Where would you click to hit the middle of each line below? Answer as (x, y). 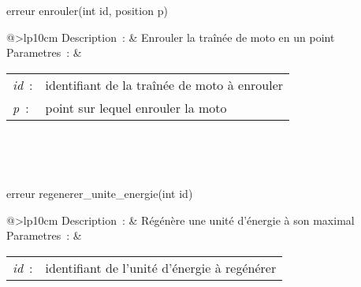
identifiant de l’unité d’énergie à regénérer (161, 267)
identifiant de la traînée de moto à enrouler (164, 84)
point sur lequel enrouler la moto (136, 107)
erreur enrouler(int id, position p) (87, 10)
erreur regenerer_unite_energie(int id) (100, 193)
